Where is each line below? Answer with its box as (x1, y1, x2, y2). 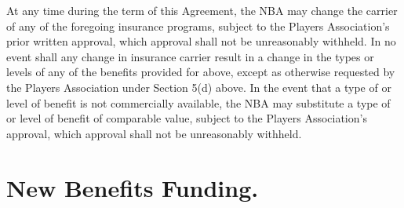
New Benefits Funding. (6, 171, 259, 203)
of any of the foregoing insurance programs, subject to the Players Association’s (6, 17, 390, 34)
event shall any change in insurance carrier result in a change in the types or (6, 48, 374, 64)
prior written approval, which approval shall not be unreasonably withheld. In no (6, 33, 396, 49)
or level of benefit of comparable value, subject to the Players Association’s (6, 110, 367, 126)
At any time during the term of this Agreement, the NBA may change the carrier (6, 2, 398, 18)
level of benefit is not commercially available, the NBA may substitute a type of (6, 94, 391, 111)
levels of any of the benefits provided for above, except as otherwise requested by (6, 64, 395, 80)
